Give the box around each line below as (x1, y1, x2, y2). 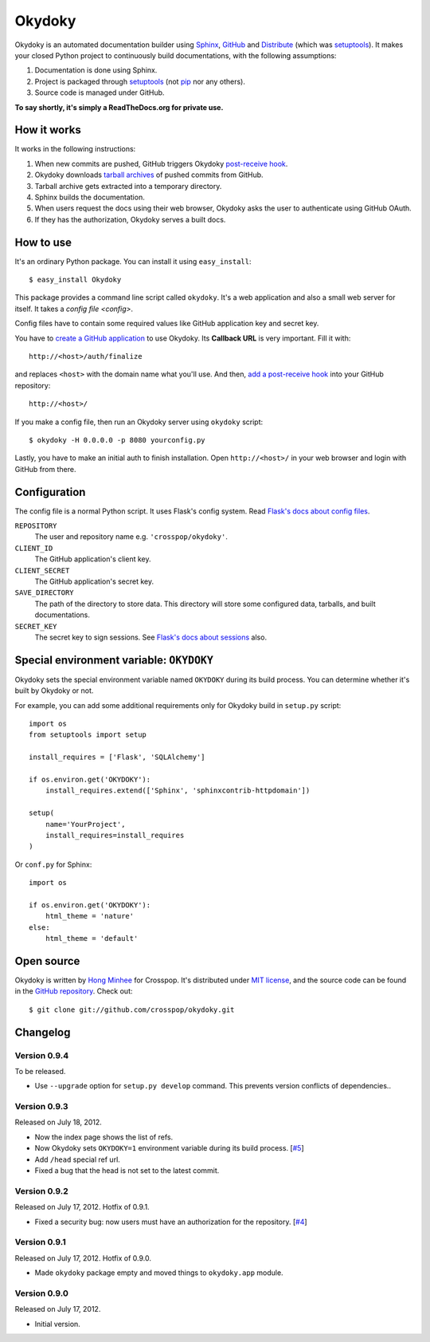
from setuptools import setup (29, 730, 147, 739)
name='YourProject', (45, 820, 126, 828)
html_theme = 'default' (45, 934, 139, 943)
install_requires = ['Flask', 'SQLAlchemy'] (29, 753, 206, 762)
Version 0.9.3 (14, 1101, 68, 1112)
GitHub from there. (14, 464, 76, 474)
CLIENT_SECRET (14, 566, 70, 575)
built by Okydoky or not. (14, 686, 94, 695)
